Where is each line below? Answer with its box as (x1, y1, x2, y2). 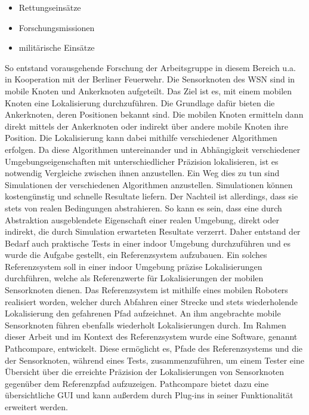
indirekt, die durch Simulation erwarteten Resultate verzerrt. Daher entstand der (5, 225, 301, 238)
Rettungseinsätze (18, 1, 81, 13)
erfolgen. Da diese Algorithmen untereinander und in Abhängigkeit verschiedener (5, 143, 301, 155)
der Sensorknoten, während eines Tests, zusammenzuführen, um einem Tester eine (5, 353, 304, 366)
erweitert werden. (5, 401, 68, 413)
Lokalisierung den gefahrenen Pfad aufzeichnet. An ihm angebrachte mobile (5, 307, 281, 319)
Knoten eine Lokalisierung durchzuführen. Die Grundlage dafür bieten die (5, 96, 275, 109)
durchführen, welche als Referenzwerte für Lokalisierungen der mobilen (5, 272, 264, 284)
